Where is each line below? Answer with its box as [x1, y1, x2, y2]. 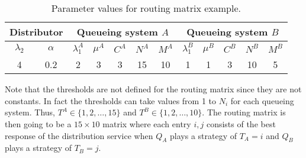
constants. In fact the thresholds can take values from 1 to [5, 94, 217, 107]
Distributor [9, 25, 63, 38]
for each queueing [230, 94, 294, 107]
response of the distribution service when [5, 129, 153, 141]
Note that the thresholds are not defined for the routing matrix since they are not [5, 83, 302, 95]
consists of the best [206, 117, 276, 130]
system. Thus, [5, 106, 55, 118]
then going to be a [5, 117, 72, 130]
